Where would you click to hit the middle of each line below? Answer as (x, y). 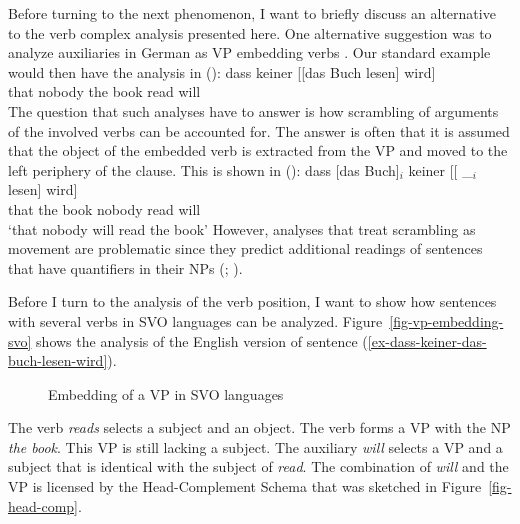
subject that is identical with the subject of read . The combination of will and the (258, 466)
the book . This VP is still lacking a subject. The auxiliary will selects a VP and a (255, 446)
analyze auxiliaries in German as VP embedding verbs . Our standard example (249, 52)
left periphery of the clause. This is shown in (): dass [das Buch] (204, 169)
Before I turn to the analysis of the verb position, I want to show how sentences (252, 301)
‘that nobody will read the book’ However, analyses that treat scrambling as (242, 228)
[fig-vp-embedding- (446, 320)
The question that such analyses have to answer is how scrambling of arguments (253, 110)
